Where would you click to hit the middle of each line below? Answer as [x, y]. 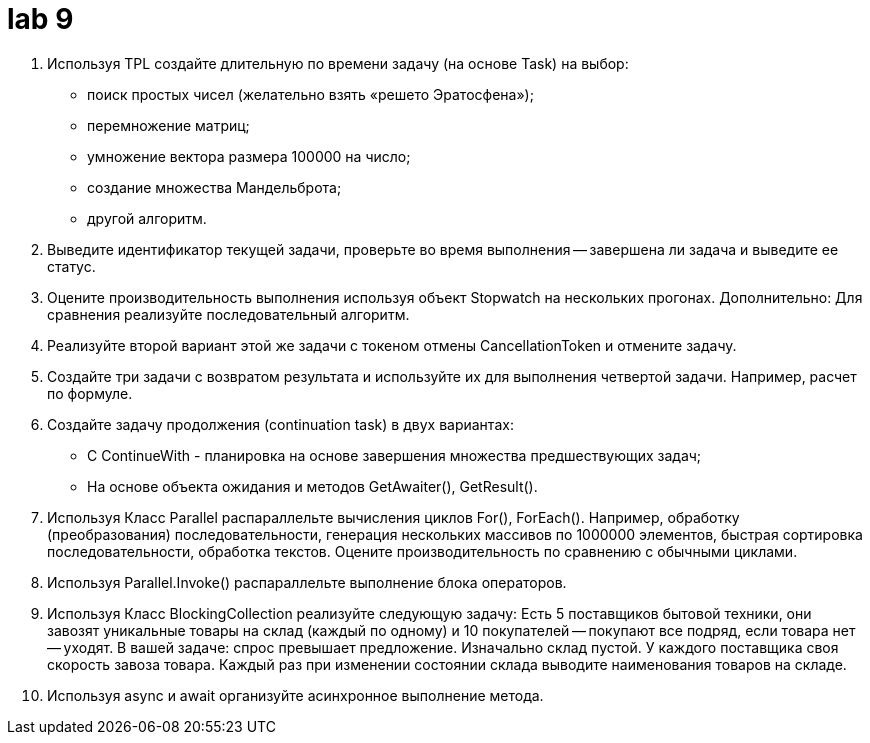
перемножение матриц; [168, 125]
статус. [71, 266]
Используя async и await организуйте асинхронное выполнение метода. [295, 695]
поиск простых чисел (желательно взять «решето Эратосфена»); [310, 94]
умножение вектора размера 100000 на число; [249, 156]
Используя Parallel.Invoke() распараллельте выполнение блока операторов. [307, 582]
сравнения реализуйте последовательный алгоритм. [228, 314]
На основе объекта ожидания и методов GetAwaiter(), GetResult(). [312, 486]
